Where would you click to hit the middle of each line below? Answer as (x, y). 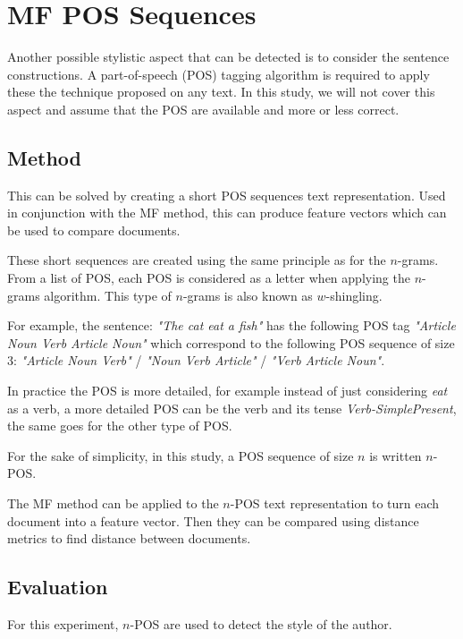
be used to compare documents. (94, 230)
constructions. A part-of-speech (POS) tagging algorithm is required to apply (219, 74)
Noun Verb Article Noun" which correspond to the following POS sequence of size (231, 342)
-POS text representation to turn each (335, 503)
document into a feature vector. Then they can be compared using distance (213, 520)
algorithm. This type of (108, 295)
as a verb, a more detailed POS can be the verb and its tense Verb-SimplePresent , (232, 408)
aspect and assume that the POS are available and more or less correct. (203, 109)
